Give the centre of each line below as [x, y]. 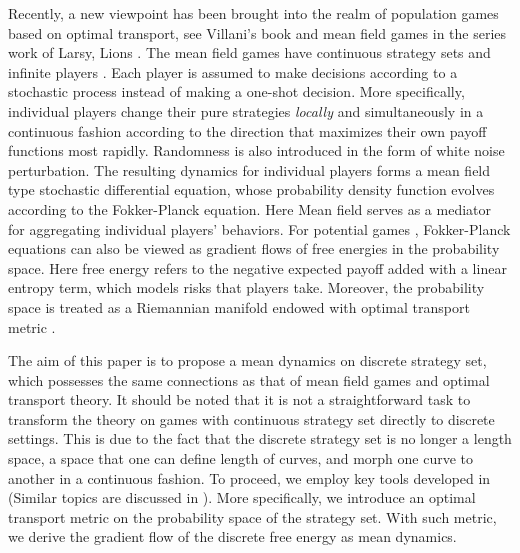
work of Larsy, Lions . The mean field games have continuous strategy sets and [249, 52]
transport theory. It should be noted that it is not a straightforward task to [239, 399]
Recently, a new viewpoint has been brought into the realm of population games [253, 13]
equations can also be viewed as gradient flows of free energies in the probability [254, 248]
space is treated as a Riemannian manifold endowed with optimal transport [239, 306]
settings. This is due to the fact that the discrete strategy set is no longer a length [260, 438]
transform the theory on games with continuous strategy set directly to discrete [251, 418]
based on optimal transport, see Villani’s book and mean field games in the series [257, 32]
